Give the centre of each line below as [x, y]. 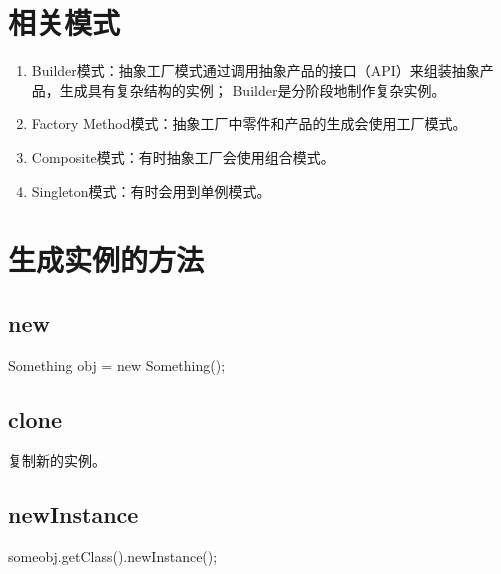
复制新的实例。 [57, 460]
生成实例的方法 [106, 259]
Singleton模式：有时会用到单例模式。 [151, 190]
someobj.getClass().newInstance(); [113, 556]
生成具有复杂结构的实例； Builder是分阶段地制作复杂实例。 [252, 89]
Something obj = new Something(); [117, 364]
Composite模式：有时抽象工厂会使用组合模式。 [183, 156]
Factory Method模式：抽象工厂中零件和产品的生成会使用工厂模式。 [249, 123]
